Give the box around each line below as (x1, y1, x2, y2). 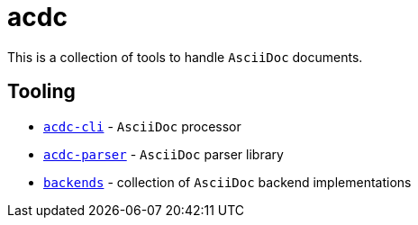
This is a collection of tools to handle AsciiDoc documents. (7, 49, 363, 65)
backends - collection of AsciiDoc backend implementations (43, 174, 412, 190)
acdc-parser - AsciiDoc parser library (43, 146, 284, 162)
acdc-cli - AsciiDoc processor (43, 118, 241, 134)
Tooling (7, 80, 76, 103)
